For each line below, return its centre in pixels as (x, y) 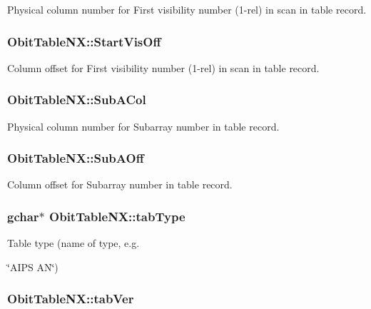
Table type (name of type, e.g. (73, 243)
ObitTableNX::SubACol (77, 100)
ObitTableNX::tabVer (71, 299)
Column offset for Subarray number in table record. (120, 184)
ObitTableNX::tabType (117, 216)
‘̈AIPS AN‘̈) (33, 267)
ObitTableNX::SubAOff (76, 158)
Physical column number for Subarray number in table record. (143, 126)
